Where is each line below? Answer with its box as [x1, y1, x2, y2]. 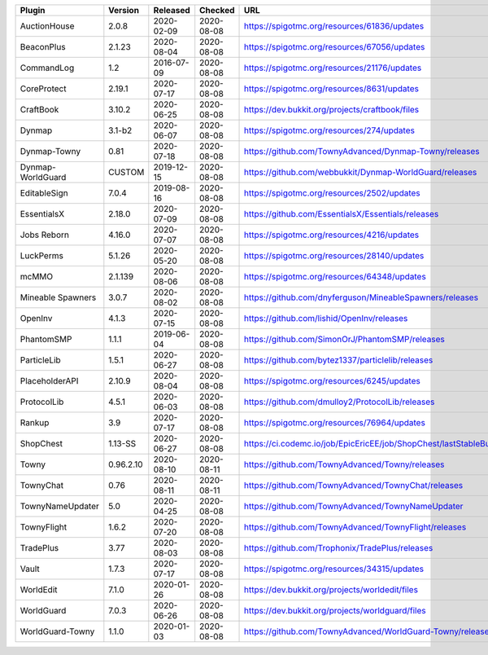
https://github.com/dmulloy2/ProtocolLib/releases [244, 396, 435, 407]
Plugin [20, 5, 46, 15]
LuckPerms [20, 250, 64, 261]
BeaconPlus [20, 42, 66, 52]
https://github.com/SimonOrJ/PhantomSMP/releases [244, 334, 445, 345]
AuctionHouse [20, 20, 75, 32]
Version [108, 5, 140, 15]
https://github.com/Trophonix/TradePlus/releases [244, 543, 434, 553]
